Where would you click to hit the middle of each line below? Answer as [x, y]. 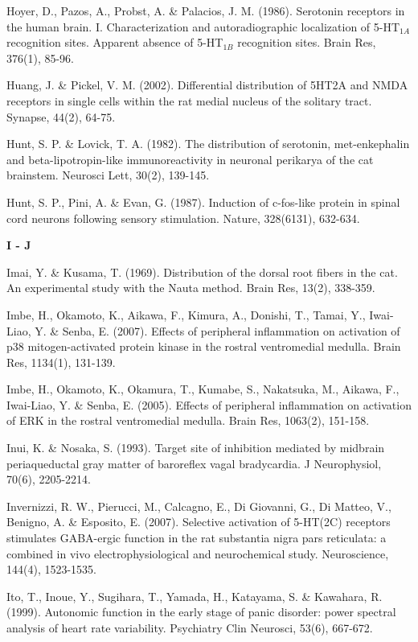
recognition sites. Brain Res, [307, 42]
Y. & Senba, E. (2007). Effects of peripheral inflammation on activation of [217, 330]
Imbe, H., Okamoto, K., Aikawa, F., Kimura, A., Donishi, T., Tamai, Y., [186, 314]
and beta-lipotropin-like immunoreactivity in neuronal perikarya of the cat [190, 159]
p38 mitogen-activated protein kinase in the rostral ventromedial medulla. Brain [204, 346]
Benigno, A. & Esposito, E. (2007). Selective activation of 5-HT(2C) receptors [199, 522]
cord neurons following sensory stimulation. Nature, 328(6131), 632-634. [183, 218]
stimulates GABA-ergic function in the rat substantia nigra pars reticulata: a [197, 538]
